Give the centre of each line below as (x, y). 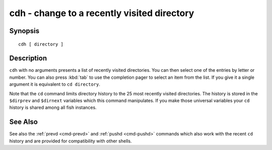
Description (28, 58)
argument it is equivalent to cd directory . (55, 84)
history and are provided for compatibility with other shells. (71, 141)
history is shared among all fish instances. (53, 107)
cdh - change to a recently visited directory (102, 13)
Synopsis (24, 31)
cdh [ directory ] (41, 44)
